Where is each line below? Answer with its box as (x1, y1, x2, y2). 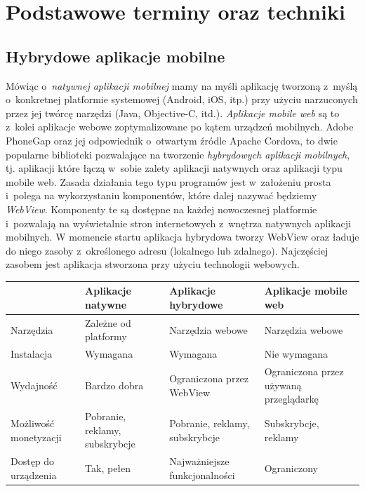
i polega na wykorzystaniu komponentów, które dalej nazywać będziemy (6, 188, 317, 203)
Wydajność (11, 377, 58, 392)
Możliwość (11, 415, 55, 430)
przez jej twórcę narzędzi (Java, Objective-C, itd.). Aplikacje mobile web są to (6, 105, 340, 120)
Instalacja (11, 347, 53, 361)
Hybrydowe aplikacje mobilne (6, 45, 225, 67)
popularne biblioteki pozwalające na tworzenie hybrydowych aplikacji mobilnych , (6, 147, 350, 161)
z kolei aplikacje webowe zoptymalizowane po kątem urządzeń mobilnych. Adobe (6, 119, 354, 134)
